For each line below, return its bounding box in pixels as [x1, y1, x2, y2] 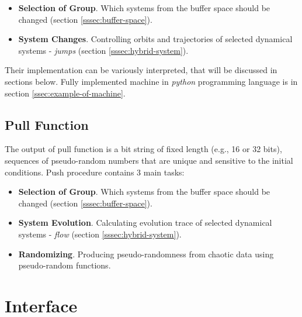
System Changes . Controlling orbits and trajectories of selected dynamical [18, 33, 293, 45]
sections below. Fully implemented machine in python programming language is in [5, 75, 298, 87]
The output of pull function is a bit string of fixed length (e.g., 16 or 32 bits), [5, 143, 282, 155]
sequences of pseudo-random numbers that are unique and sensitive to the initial [5, 154, 293, 166]
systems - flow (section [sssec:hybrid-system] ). [18, 228, 182, 240]
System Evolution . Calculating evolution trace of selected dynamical [18, 216, 272, 229]
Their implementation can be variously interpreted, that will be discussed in [5, 64, 277, 76]
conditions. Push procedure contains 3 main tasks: [5, 166, 185, 178]
